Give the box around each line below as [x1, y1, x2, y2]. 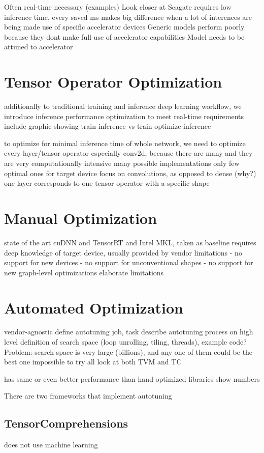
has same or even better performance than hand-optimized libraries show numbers [4, 373, 260, 384]
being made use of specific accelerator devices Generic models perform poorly [4, 21, 245, 32]
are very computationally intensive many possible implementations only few [4, 158, 240, 168]
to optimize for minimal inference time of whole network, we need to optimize [4, 137, 246, 148]
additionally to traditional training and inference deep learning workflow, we [4, 101, 242, 111]
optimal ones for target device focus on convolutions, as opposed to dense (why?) [4, 167, 256, 178]
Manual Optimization [4, 208, 157, 229]
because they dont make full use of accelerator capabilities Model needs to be [4, 31, 245, 42]
